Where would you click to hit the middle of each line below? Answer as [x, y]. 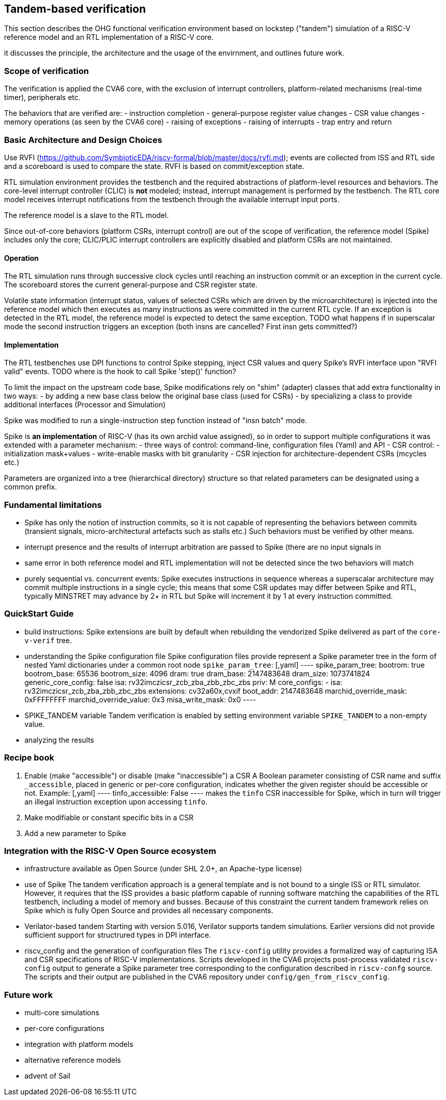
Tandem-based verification [75, 9]
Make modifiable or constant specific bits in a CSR [109, 817]
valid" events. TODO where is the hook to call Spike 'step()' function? [120, 372]
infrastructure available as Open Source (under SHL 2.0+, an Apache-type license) [163, 869]
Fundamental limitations [53, 505]
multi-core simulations [62, 1013]
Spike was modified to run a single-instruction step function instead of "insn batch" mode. [156, 421]
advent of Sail [48, 1076]
